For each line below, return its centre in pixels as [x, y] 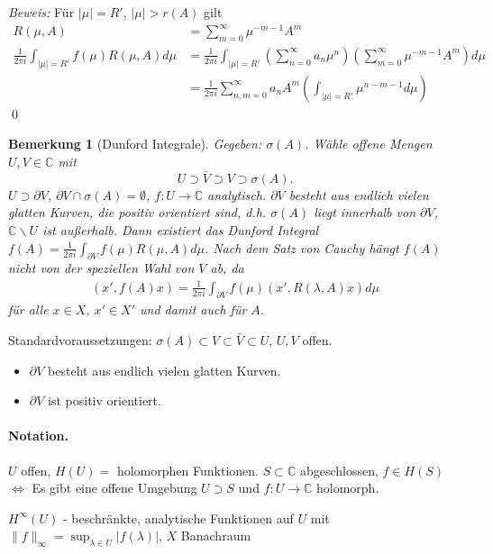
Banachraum [216, 536]
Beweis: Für [41, 12]
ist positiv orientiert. [105, 400]
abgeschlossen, [339, 470]
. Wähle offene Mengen [369, 144]
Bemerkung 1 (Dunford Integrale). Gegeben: [135, 144]
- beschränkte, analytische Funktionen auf [178, 518]
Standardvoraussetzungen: [80, 339]
